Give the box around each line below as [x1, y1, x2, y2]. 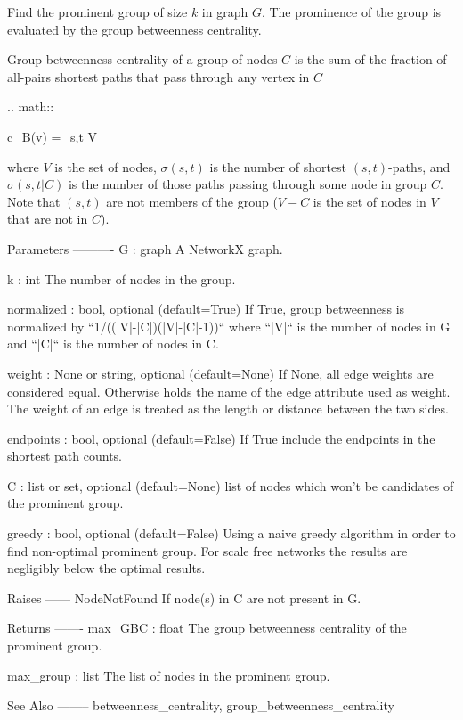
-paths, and [388, 157, 451, 176]
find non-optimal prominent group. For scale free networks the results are [7, 541, 408, 560]
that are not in [7, 209, 88, 228]
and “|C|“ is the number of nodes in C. [7, 334, 219, 353]
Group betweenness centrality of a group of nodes [7, 50, 278, 69]
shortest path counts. [7, 446, 122, 465]
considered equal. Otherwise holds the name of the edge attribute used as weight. [7, 381, 451, 400]
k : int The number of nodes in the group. [7, 269, 236, 288]
